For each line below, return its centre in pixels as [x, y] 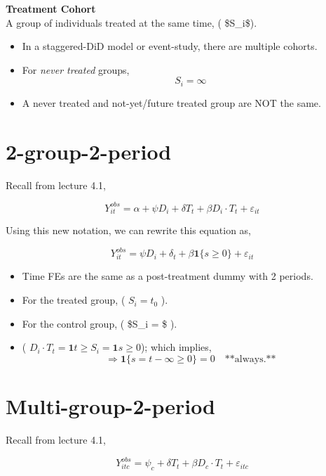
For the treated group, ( [74, 300]
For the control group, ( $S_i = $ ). [100, 323]
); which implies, [176, 347]
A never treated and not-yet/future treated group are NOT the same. [171, 102]
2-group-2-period [89, 151]
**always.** [250, 359]
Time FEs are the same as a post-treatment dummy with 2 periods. [168, 276]
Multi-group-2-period [111, 406]
